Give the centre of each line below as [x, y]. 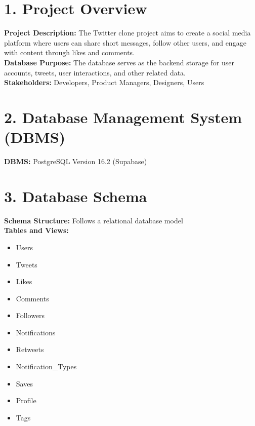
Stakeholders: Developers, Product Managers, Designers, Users [104, 82]
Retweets [30, 349]
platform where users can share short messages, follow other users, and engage [125, 42]
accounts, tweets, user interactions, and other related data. [95, 72]
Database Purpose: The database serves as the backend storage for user [119, 62]
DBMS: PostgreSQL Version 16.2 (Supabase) [76, 161]
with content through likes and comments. [70, 52]
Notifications [36, 332]
